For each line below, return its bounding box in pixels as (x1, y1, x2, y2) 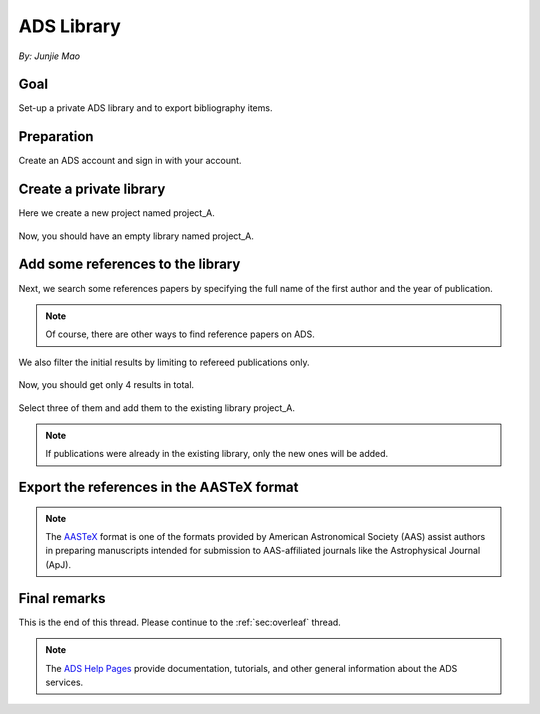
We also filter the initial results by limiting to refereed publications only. (18, 356, 310, 368)
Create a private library (18, 181, 166, 198)
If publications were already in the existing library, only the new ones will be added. (45, 448, 389, 460)
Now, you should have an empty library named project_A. (18, 230, 254, 242)
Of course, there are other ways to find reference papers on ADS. (45, 328, 315, 340)
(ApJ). (45, 558, 72, 570)
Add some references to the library (18, 256, 241, 273)
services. (45, 676, 84, 688)
